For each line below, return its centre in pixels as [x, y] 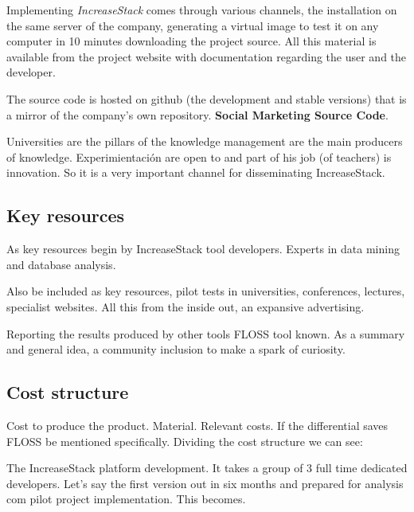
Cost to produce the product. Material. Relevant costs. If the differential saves [197, 425]
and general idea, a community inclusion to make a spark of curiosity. [176, 349]
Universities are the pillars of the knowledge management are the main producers [205, 141]
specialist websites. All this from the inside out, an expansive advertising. [186, 306]
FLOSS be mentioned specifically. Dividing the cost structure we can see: [185, 441]
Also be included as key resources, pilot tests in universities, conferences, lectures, [206, 291]
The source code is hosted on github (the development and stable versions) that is [207, 98]
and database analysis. [61, 264]
